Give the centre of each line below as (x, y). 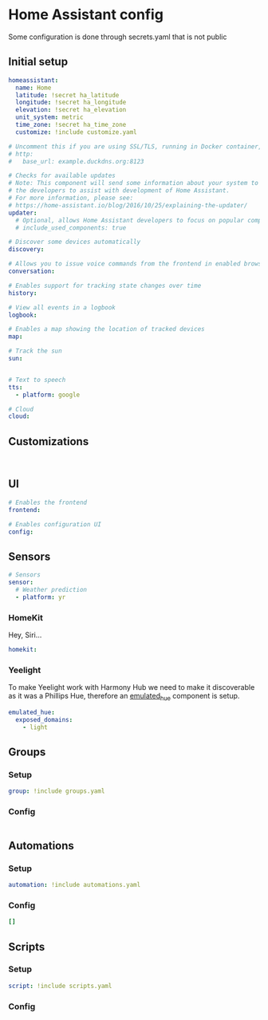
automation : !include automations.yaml (75, 885)
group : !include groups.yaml (57, 791)
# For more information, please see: (71, 198)
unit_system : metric (49, 117)
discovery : (26, 250)
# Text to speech (37, 380)
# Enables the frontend (48, 502)
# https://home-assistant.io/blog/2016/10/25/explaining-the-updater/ (128, 205)
